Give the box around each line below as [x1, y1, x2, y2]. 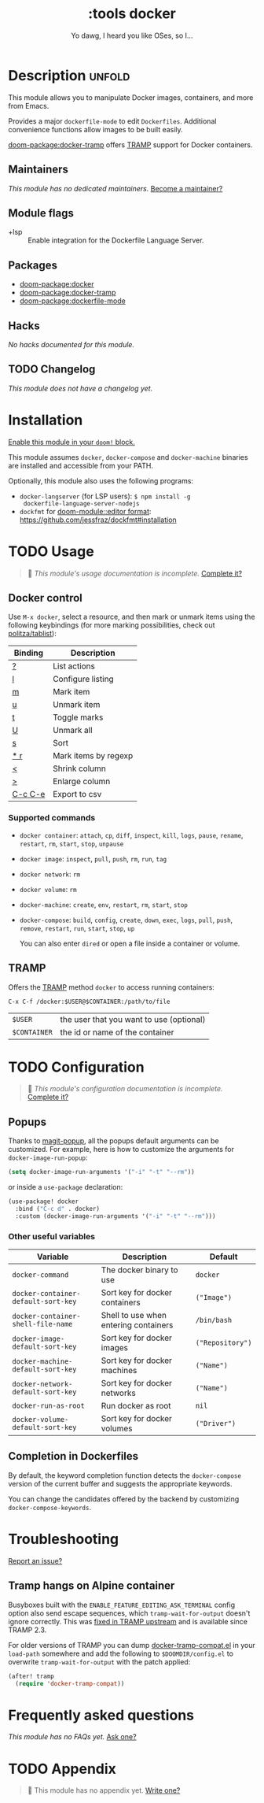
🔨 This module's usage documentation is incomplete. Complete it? [27, 568, 242, 578]
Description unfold [8, 66, 130, 84]
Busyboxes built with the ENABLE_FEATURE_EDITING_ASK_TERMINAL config [8, 1600, 236, 1609]
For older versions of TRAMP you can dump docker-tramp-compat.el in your [8, 1640, 255, 1649]
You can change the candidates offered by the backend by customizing [8, 1494, 240, 1504]
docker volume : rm [19, 884, 77, 894]
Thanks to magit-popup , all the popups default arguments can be [8, 1136, 219, 1146]
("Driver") [195, 1419, 236, 1428]
